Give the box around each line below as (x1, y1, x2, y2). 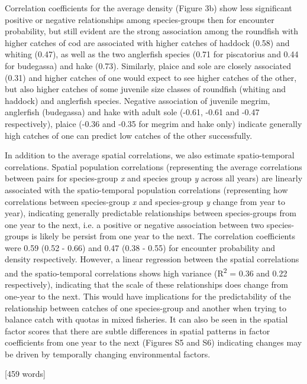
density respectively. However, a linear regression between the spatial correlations (5, 253, 299, 265)
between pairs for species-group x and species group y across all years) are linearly (5, 172, 303, 184)
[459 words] (5, 367, 46, 380)
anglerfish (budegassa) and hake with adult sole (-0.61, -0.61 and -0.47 (5, 106, 260, 118)
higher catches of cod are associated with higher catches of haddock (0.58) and (5, 36, 290, 48)
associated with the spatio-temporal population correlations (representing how (5, 183, 288, 196)
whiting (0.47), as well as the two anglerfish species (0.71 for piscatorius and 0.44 (5, 48, 299, 60)
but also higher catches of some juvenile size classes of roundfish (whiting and (5, 83, 286, 95)
